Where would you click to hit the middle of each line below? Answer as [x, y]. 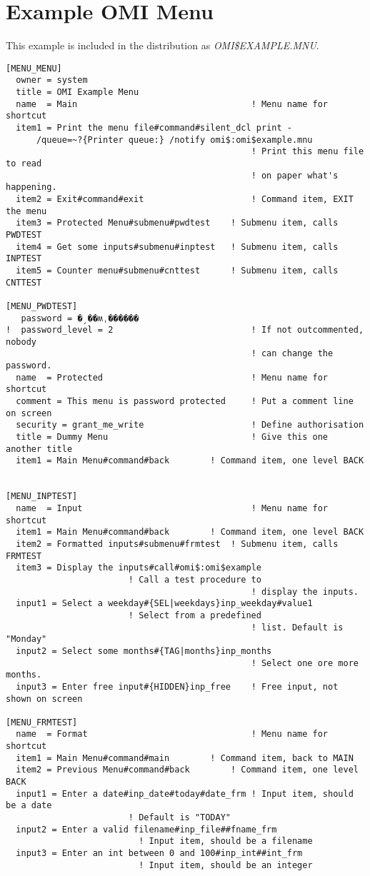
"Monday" [26, 639]
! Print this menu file [307, 152]
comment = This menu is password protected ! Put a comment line [185, 402]
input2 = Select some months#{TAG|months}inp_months [144, 651]
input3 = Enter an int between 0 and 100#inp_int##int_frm [159, 854]
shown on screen [44, 699]
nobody [21, 342]
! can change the [292, 354]
